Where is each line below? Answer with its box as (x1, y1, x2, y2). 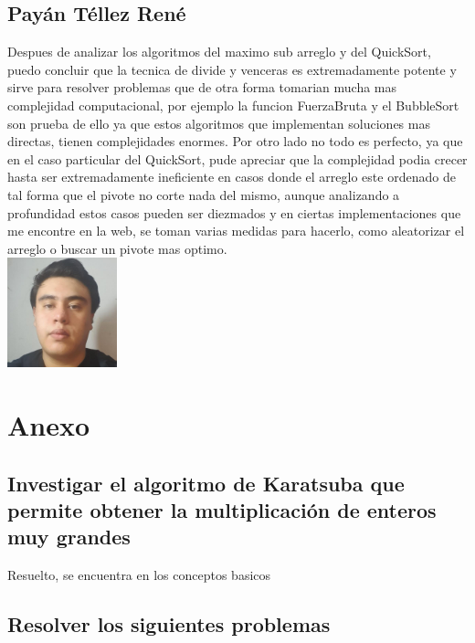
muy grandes (7, 522, 131, 551)
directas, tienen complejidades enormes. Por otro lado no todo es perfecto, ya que (7, 132, 463, 151)
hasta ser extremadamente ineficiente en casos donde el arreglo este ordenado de (7, 167, 456, 186)
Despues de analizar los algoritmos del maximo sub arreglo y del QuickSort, (7, 42, 431, 61)
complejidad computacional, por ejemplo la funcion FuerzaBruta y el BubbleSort (7, 95, 459, 114)
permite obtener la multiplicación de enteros (7, 496, 437, 524)
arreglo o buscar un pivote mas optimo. (7, 238, 227, 258)
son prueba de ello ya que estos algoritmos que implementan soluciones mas (7, 113, 430, 132)
